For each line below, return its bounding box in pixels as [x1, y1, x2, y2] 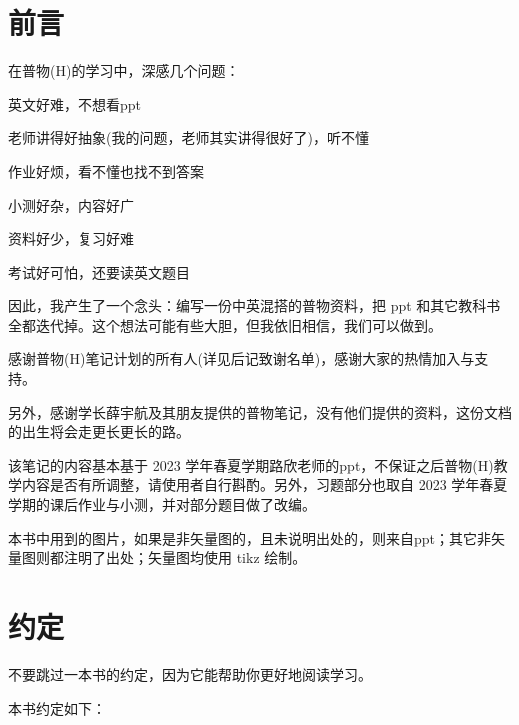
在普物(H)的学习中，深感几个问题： [8, 60, 240, 81]
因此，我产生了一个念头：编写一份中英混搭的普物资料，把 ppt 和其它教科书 [8, 295, 501, 316]
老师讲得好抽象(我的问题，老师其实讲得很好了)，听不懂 [8, 127, 369, 148]
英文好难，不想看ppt [8, 93, 142, 114]
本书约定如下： [8, 697, 106, 718]
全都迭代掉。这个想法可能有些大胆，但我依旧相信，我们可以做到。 [8, 314, 442, 335]
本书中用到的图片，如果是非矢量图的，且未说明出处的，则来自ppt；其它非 [8, 527, 492, 548]
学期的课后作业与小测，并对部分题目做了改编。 [8, 494, 316, 515]
